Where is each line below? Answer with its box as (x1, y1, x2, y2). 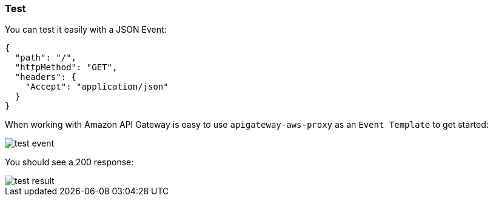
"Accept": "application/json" (25, 82, 169, 92)
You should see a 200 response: (5, 157, 134, 168)
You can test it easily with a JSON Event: (5, 24, 167, 35)
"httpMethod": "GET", (15, 62, 118, 73)
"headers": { (15, 72, 77, 82)
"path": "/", (15, 53, 77, 63)
